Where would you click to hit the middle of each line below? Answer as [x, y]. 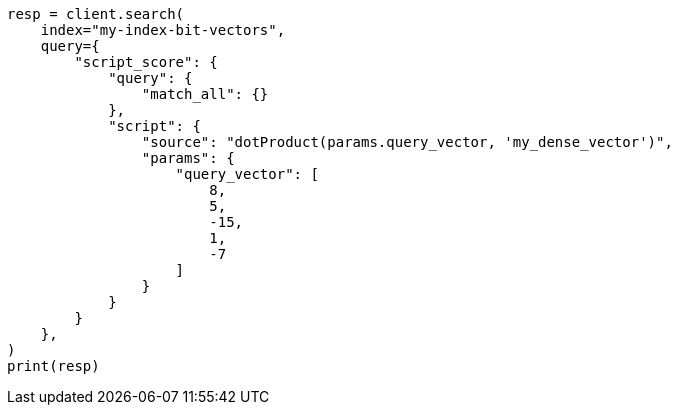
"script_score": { [146, 62]
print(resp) [53, 366]
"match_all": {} [205, 94]
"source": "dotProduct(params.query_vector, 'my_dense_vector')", [407, 142]
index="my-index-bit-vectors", [163, 30]
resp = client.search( [96, 14]
